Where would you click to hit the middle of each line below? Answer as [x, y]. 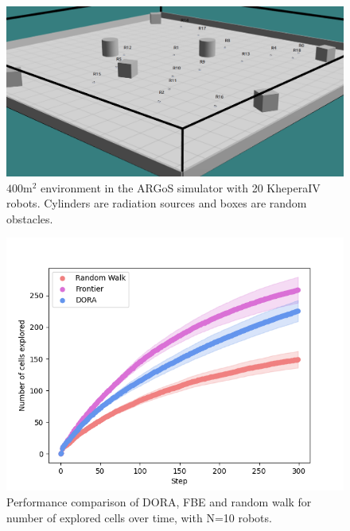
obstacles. [30, 218]
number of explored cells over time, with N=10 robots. [139, 517]
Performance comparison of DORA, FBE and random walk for [159, 502]
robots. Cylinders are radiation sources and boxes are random [157, 203]
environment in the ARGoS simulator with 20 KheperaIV [181, 187]
